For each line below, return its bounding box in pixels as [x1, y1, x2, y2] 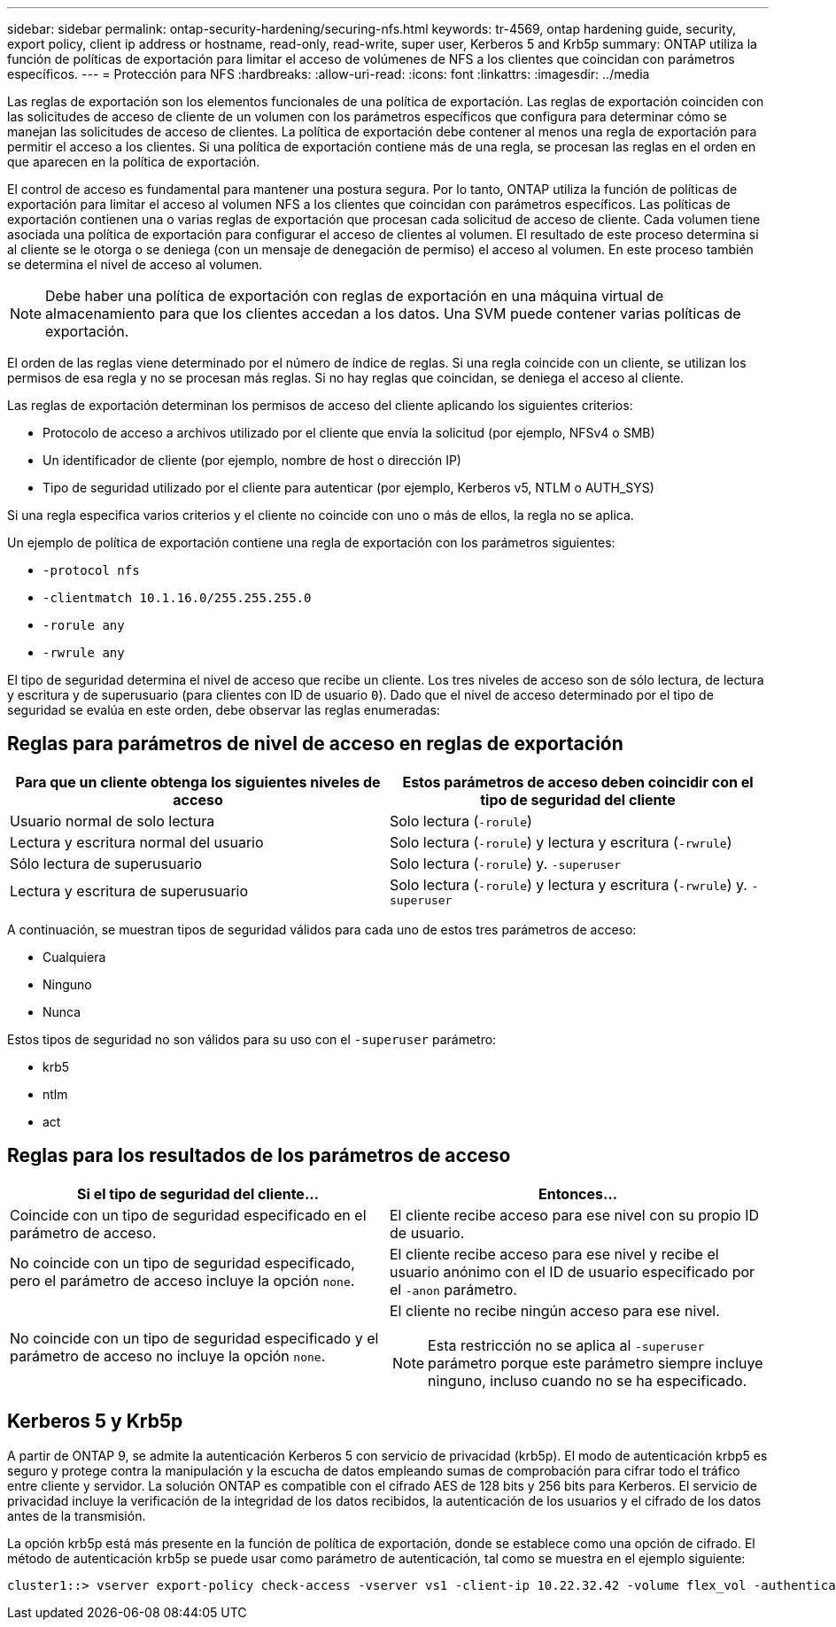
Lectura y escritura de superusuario [10, 882, 249, 901]
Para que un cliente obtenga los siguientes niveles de [15, 772, 381, 791]
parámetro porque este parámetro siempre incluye [428, 1353, 763, 1372]
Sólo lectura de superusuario [10, 854, 203, 872]
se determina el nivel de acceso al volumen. [7, 257, 263, 272]
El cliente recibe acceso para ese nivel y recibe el [390, 1244, 719, 1263]
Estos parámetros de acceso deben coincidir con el [402, 772, 754, 791]
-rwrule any [43, 646, 125, 660]
